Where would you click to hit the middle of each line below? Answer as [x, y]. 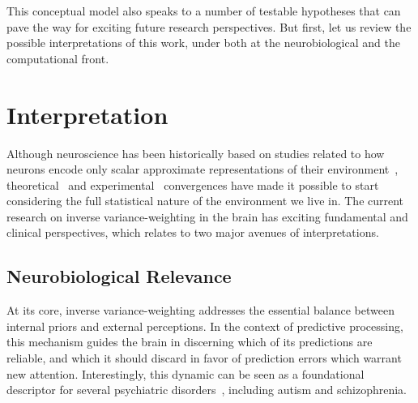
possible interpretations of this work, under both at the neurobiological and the [203, 43]
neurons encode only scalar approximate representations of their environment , [203, 169]
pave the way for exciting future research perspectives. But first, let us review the [209, 26]
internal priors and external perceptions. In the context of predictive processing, [205, 326]
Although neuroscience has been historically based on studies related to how [196, 153]
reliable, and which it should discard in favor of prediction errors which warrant [204, 358]
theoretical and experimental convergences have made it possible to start [193, 184]
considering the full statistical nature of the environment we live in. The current [205, 201]
